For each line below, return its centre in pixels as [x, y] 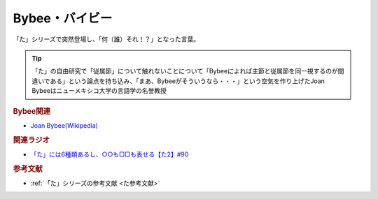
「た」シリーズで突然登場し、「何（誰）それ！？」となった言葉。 [106, 39]
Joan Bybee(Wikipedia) [64, 125]
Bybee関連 [32, 111]
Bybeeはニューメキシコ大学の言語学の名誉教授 [99, 91]
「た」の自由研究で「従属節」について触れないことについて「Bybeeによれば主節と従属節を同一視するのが [185, 71]
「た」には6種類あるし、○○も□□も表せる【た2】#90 [110, 154]
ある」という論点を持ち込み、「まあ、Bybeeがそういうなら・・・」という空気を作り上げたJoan [188, 81]
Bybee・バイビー [63, 18]
